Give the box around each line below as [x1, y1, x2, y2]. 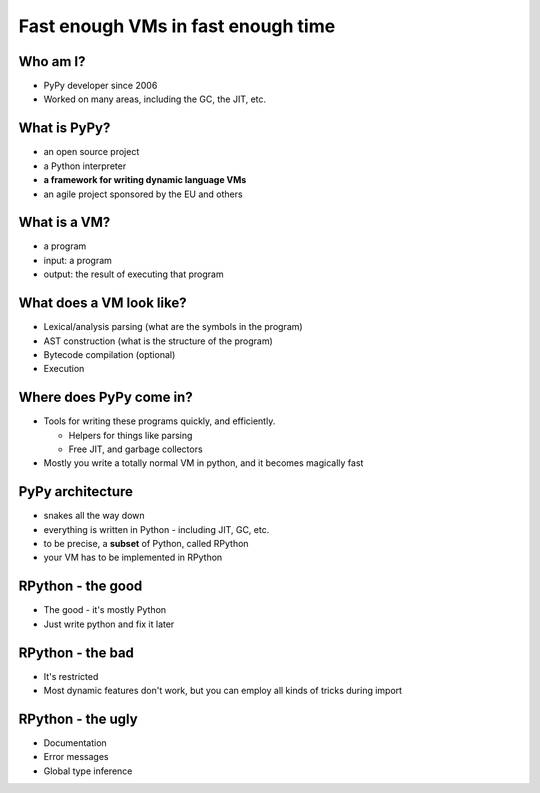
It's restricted [43, 670, 99, 682]
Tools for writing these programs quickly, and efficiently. [43, 415, 276, 427]
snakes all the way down [43, 510, 145, 522]
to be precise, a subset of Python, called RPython [43, 538, 249, 550]
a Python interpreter [43, 160, 127, 172]
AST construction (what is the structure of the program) [43, 335, 274, 347]
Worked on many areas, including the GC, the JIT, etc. [43, 93, 267, 105]
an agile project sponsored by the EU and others [43, 188, 244, 200]
